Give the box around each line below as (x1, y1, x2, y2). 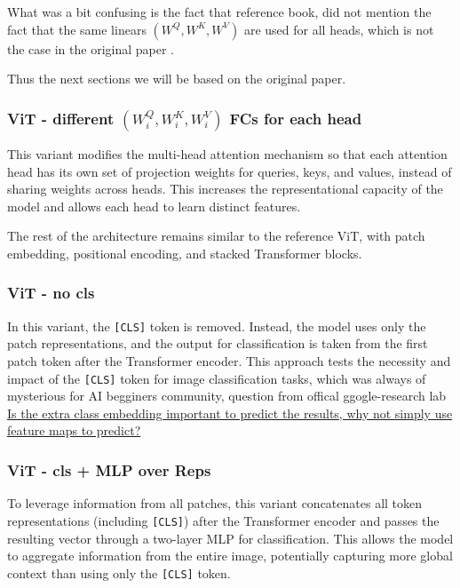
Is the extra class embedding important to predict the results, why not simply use (7, 403, 453, 422)
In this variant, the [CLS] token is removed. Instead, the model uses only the (7, 316, 426, 335)
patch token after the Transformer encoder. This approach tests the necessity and (7, 352, 451, 370)
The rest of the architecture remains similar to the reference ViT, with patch (7, 226, 425, 245)
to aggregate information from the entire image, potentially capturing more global (7, 546, 453, 565)
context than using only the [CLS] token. (7, 563, 231, 582)
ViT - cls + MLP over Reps (7, 458, 211, 481)
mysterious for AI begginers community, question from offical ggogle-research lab (7, 386, 447, 405)
